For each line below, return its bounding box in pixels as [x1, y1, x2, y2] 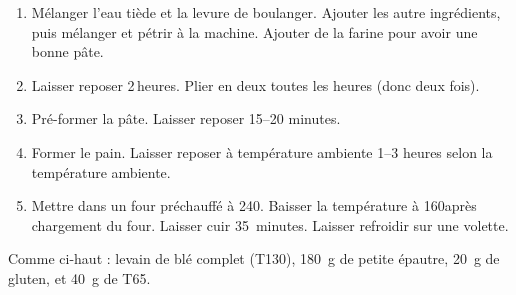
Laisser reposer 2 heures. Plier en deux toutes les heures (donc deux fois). [31, 74, 480, 95]
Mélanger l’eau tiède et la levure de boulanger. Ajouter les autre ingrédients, [31, 2, 501, 22]
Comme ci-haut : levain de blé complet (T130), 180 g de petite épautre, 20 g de [8, 248, 500, 269]
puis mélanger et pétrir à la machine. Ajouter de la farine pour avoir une [31, 21, 478, 42]
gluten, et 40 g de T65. [8, 267, 151, 288]
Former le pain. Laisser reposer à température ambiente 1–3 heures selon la [31, 141, 493, 162]
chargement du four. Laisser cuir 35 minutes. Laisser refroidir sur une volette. [31, 214, 509, 235]
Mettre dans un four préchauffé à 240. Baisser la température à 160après [31, 195, 477, 216]
